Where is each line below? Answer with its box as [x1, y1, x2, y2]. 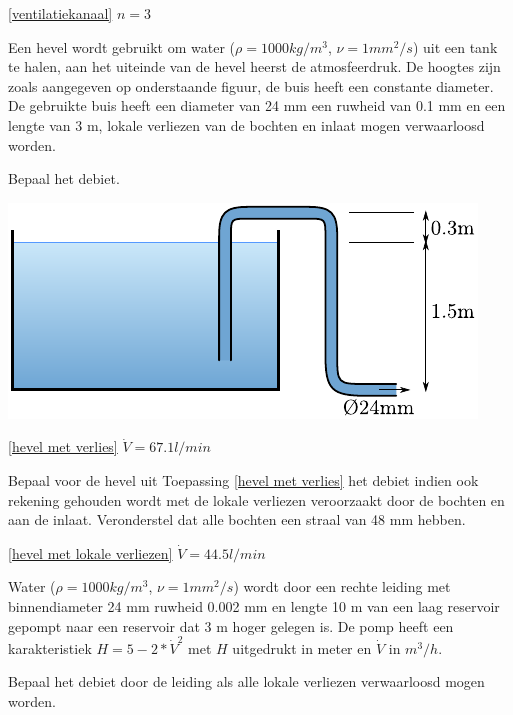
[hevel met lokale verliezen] [8, 542, 173, 563]
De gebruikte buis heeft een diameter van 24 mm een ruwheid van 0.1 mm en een [8, 95, 506, 116]
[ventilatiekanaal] [8, 3, 113, 23]
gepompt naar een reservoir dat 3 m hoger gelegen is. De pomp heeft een [8, 615, 454, 636]
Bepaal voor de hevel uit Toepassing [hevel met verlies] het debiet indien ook [8, 469, 479, 490]
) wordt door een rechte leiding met [233, 576, 451, 597]
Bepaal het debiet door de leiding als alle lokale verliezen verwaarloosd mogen [8, 671, 485, 692]
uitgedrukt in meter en [232, 637, 372, 658]
